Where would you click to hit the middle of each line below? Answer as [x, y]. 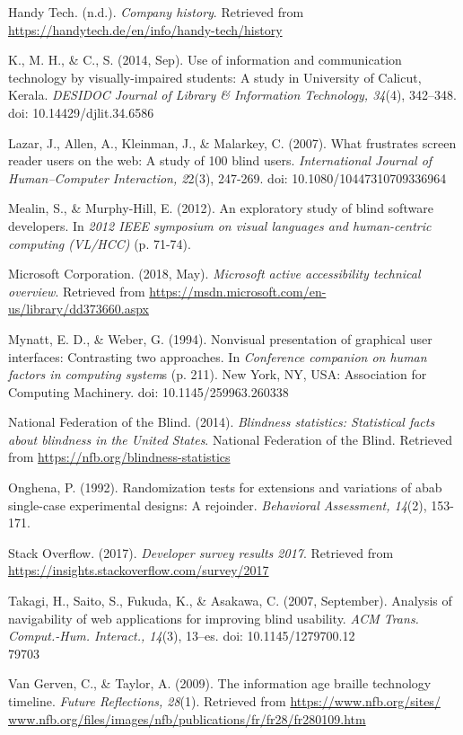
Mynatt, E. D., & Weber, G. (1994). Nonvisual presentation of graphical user [220, 338]
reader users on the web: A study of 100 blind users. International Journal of [220, 160]
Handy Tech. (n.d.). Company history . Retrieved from [156, 12]
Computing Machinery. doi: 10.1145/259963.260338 [149, 391]
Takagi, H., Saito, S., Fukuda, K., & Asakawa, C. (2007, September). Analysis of [230, 601]
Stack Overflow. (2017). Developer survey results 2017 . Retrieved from [201, 552]
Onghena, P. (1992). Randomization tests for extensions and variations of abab [225, 487]
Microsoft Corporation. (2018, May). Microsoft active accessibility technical [214, 274]
